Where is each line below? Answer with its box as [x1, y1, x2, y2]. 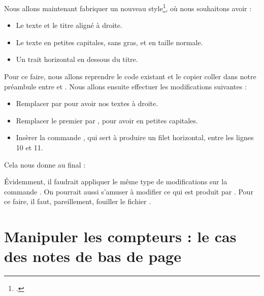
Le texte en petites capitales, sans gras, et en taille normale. [16, 37, 203, 47]
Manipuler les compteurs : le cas [4, 226, 237, 247]
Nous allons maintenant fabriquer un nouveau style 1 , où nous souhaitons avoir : [4, 2, 252, 13]
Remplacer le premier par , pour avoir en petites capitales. [16, 115, 198, 125]
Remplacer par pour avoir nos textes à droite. [16, 98, 158, 109]
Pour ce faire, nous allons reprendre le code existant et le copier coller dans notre [4, 71, 256, 82]
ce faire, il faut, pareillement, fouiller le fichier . [4, 196, 151, 207]
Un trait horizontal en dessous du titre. [16, 54, 138, 64]
